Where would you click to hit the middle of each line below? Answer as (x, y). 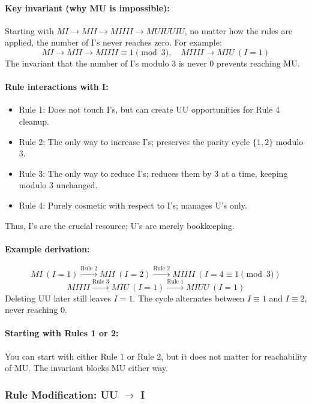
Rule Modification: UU (61, 394)
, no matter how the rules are (238, 30)
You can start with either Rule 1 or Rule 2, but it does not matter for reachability (156, 356)
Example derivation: (47, 248)
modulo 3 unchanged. (58, 185)
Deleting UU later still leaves (58, 298)
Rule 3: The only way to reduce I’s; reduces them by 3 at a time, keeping (153, 173)
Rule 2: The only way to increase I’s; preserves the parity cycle (134, 141)
